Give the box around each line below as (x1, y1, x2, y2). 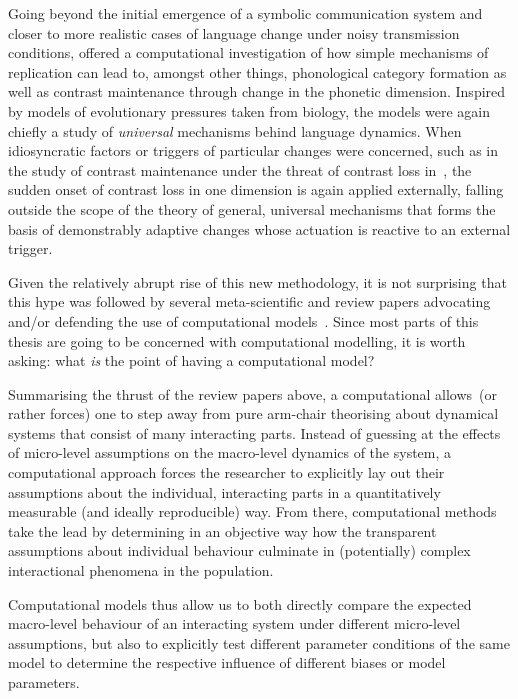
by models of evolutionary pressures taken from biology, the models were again (8, 100, 491, 121)
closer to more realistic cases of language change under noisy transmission (8, 22, 460, 43)
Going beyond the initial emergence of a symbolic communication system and (8, 3, 483, 23)
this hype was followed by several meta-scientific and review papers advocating (8, 291, 491, 312)
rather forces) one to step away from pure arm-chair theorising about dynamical (8, 403, 499, 424)
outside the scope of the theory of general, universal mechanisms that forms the (8, 198, 496, 219)
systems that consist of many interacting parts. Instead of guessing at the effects (8, 422, 501, 443)
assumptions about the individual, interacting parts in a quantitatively (8, 481, 441, 502)
